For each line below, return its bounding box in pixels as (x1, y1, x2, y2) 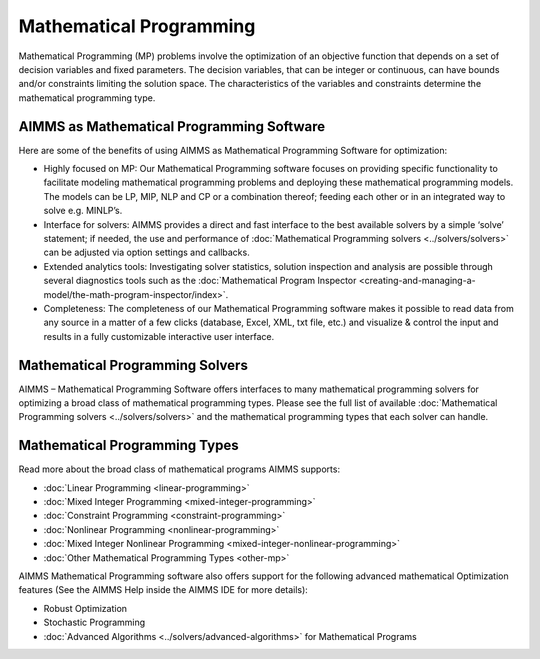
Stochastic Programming (43, 616, 146, 629)
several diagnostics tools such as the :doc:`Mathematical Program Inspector (43, 275, 357, 287)
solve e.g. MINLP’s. (43, 205, 123, 217)
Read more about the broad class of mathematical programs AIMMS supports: (18, 463, 340, 475)
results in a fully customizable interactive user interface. (43, 330, 275, 342)
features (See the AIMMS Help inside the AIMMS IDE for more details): (18, 584, 309, 596)
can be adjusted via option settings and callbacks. (43, 246, 250, 259)
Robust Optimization (43, 602, 128, 614)
